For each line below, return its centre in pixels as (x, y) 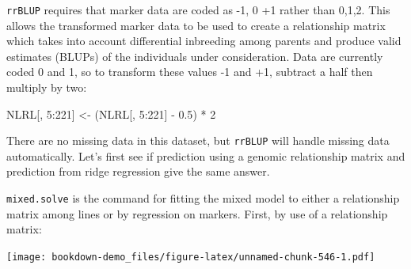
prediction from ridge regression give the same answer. (138, 171)
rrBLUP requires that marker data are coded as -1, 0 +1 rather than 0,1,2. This (198, 9)
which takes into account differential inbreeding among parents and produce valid (204, 41)
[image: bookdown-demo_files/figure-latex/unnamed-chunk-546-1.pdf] (191, 257)
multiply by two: (47, 87)
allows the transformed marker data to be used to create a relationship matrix (196, 25)
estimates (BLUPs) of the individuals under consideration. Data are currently (195, 56)
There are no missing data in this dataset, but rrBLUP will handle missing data (198, 140)
